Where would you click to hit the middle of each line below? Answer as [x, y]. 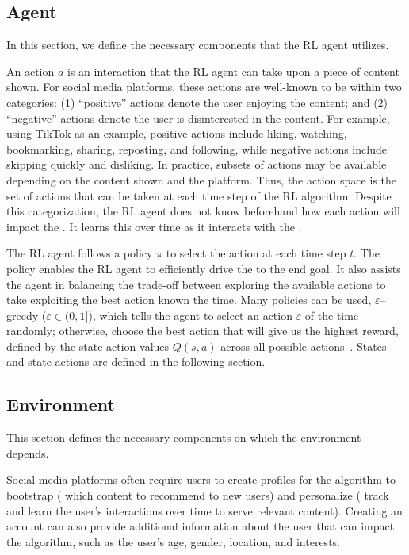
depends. [28, 452]
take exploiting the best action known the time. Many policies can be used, [189, 300]
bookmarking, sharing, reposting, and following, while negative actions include [197, 148]
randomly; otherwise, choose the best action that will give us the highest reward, [203, 331]
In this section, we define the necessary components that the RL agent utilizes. [198, 45]
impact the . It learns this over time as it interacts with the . [154, 226]
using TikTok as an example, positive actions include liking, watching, [177, 133]
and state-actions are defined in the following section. [136, 361]
